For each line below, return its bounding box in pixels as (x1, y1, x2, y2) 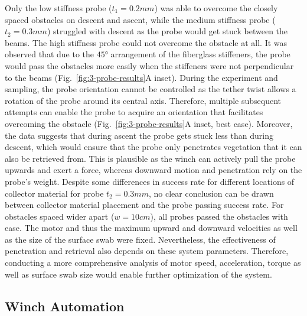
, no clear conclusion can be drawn (148, 187, 274, 199)
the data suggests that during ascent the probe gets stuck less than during (5, 129, 273, 141)
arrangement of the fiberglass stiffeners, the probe (110, 48, 290, 60)
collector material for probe (5, 187, 104, 199)
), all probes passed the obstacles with (150, 210, 288, 222)
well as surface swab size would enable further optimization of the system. (5, 268, 272, 280)
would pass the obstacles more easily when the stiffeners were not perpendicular (5, 59, 294, 71)
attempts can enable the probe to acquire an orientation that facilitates (5, 106, 263, 118)
